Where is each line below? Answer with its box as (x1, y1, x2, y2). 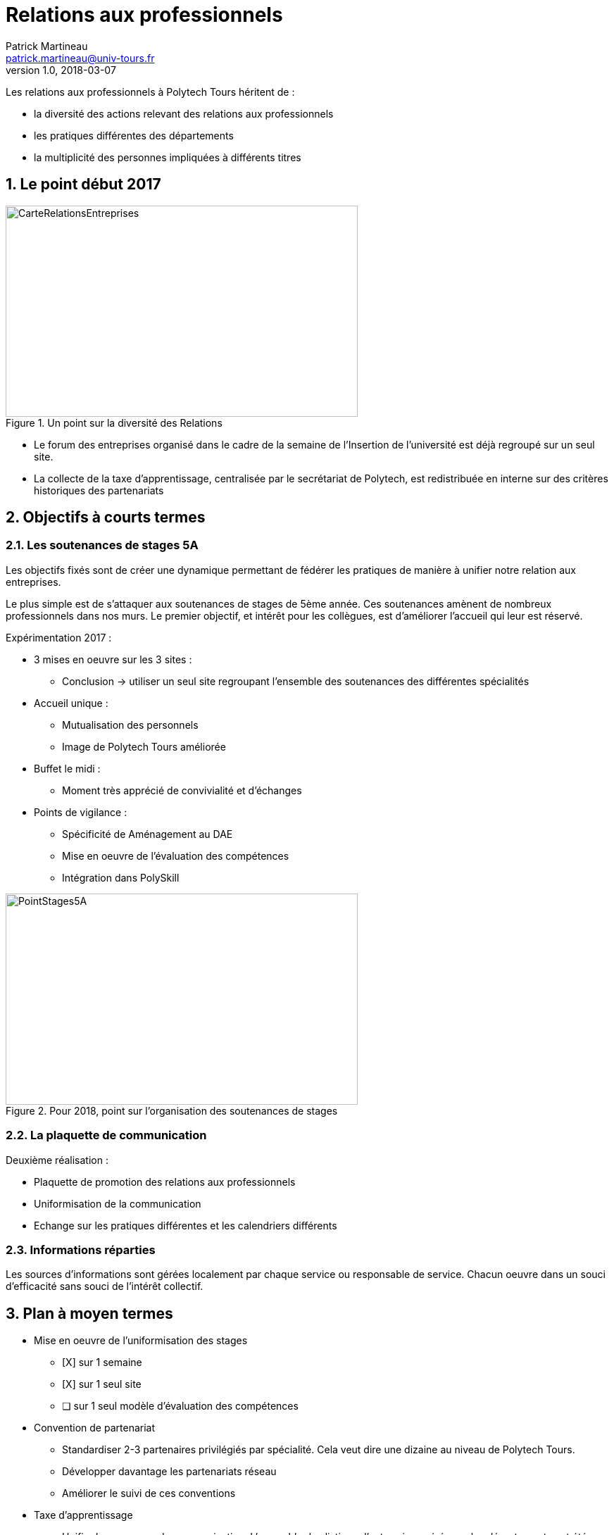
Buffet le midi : (34, 762, 101, 775)
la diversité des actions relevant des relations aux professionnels (34, 107, 334, 120)
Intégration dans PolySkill (62, 871, 180, 884)
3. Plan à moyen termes (6, 1304, 173, 1322)
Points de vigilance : (34, 806, 127, 818)
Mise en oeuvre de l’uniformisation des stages (34, 1334, 248, 1347)
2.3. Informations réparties (6, 1242, 156, 1257)
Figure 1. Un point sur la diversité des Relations (6, 416, 223, 429)
